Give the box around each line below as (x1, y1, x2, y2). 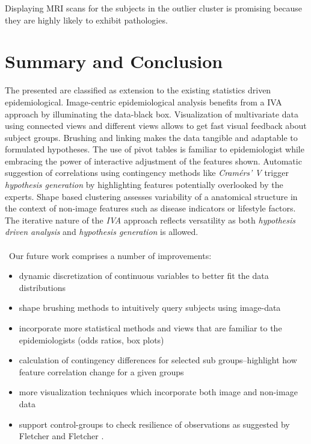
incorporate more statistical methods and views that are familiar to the (19, 322, 282, 334)
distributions (19, 281, 66, 293)
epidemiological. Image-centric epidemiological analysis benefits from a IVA (5, 95, 282, 108)
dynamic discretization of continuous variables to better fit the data (19, 269, 269, 282)
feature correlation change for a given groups (19, 365, 184, 378)
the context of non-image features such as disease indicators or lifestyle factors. (5, 202, 296, 214)
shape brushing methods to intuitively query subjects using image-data (19, 301, 281, 314)
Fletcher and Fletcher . (19, 430, 104, 442)
